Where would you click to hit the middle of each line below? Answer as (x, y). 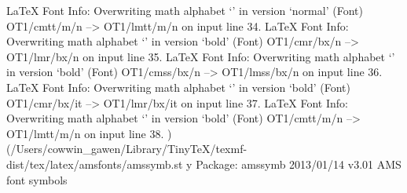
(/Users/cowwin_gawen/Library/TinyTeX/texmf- (127, 149)
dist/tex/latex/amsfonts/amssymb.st (95, 164)
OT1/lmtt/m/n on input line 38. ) (89, 133)
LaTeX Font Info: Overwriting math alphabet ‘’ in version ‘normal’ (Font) (185, 10)
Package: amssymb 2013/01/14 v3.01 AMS (299, 164)
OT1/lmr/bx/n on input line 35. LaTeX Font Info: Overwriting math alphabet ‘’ (201, 56)
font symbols (37, 179)
